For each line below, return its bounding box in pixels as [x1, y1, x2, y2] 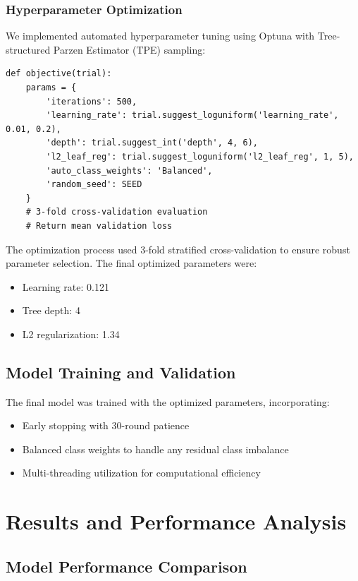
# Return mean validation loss [25, 220, 173, 231]
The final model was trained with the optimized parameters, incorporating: [6, 394, 330, 409]
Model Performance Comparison [6, 555, 247, 577]
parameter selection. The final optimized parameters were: [6, 256, 257, 270]
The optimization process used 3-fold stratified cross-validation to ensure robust [6, 241, 350, 256]
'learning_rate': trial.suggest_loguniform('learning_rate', [46, 110, 339, 121]
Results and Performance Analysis [6, 507, 347, 536]
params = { [25, 83, 77, 92]
